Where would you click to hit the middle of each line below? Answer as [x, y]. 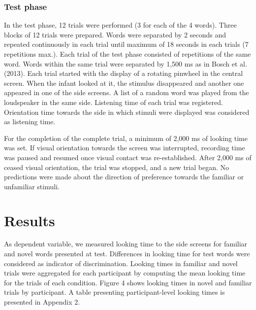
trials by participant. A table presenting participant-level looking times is [114, 292]
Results [30, 220]
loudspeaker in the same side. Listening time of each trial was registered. [113, 102]
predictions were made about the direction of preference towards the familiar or [124, 177]
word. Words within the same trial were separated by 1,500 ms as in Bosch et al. [126, 63]
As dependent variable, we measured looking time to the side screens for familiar [126, 244]
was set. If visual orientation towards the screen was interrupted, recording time [125, 148]
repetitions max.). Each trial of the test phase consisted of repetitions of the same [128, 54]
